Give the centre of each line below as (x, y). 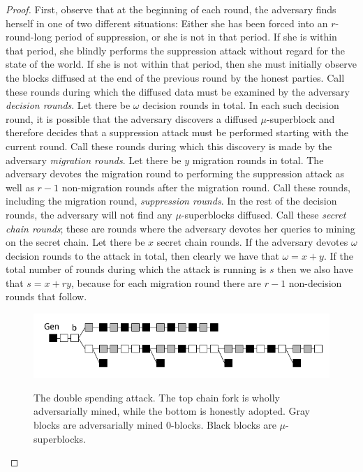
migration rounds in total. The (258, 160)
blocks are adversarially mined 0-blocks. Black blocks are (155, 425)
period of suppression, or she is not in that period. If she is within (196, 37)
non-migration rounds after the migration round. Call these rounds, (206, 187)
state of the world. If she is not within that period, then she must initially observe (181, 64)
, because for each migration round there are (166, 282)
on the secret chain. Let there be (75, 242)
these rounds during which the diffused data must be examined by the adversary (178, 91)
